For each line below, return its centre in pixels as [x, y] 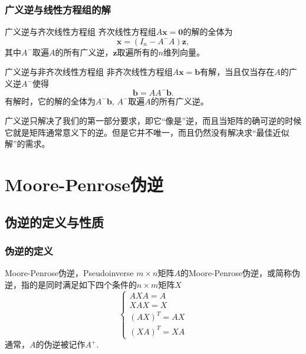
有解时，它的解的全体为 [50, 101]
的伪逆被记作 [60, 344]
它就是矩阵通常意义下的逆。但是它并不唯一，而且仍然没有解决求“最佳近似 [147, 132]
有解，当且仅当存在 [237, 72]
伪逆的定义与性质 [54, 222]
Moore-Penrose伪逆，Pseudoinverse [69, 273]
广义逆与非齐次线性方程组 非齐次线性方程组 [89, 72]
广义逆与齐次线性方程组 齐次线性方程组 [80, 32]
